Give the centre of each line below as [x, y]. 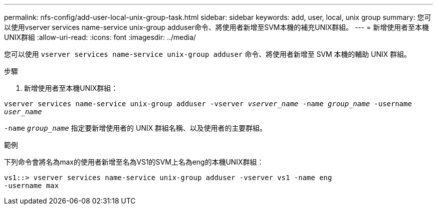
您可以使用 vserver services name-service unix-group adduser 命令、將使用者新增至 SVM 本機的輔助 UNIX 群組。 [208, 54]
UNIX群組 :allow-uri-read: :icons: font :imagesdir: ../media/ [100, 37]
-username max [31, 186]
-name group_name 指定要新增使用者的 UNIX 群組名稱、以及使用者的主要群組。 [135, 128]
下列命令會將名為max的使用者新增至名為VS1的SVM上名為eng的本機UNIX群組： [134, 162]
